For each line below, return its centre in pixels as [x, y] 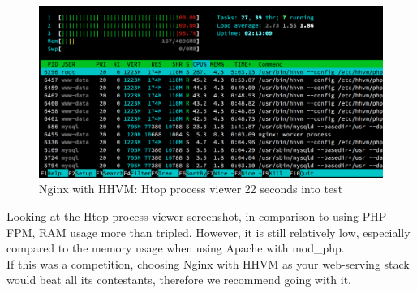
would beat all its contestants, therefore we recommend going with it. [179, 280]
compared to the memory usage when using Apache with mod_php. [176, 248]
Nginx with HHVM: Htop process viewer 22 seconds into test [191, 189]
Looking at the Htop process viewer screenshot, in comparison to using [183, 215]
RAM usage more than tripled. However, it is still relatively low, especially [225, 232]
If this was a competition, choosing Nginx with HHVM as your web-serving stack [208, 263]
